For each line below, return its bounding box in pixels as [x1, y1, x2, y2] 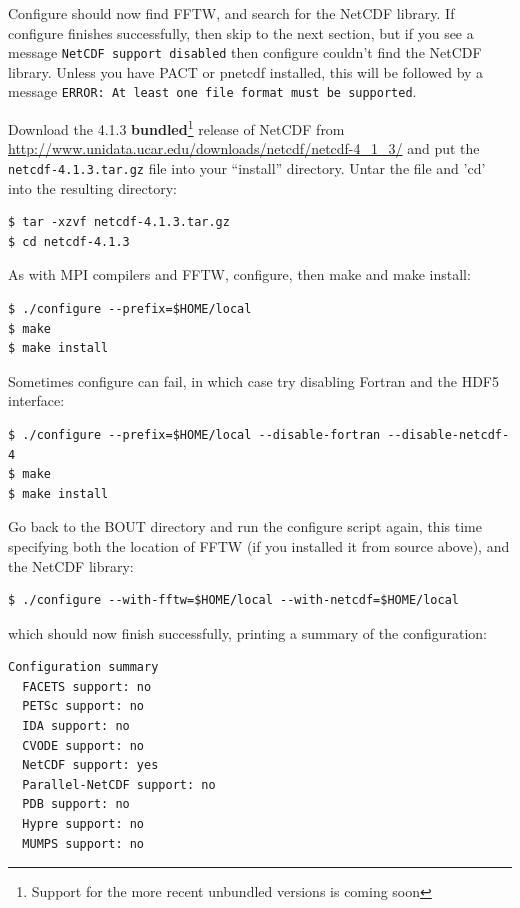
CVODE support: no [22, 738, 145, 753]
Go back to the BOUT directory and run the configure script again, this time [8, 516, 482, 537]
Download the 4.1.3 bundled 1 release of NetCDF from [8, 116, 345, 139]
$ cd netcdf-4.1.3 [8, 234, 130, 249]
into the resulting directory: [8, 177, 177, 198]
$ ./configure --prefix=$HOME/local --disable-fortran [8, 427, 381, 442]
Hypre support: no [22, 817, 145, 832]
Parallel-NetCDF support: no [22, 777, 216, 792]
